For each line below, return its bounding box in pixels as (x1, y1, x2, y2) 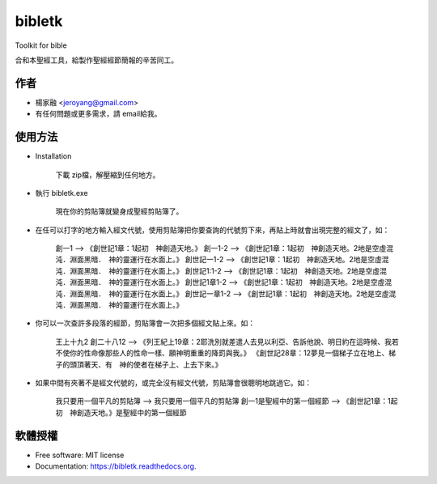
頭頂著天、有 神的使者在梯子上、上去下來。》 (69, 359, 223, 369)
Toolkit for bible (15, 40, 68, 50)
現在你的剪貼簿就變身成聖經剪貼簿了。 (55, 206, 184, 216)
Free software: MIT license (35, 450, 125, 460)
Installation (35, 151, 72, 161)
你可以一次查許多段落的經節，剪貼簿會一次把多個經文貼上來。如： (35, 318, 255, 328)
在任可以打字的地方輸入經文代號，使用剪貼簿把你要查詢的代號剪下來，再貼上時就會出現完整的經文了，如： (35, 225, 390, 235)
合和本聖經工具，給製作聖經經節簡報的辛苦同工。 (15, 55, 178, 65)
